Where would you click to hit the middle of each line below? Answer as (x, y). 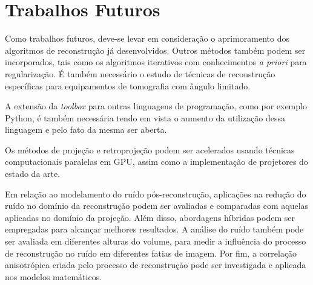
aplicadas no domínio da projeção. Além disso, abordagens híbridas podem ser (150, 217)
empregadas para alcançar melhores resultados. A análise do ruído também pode (154, 229)
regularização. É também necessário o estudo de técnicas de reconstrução (140, 73)
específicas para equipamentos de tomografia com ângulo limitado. (128, 85)
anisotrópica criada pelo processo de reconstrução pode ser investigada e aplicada (156, 265)
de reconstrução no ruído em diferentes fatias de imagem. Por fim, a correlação (151, 253)
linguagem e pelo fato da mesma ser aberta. (86, 130)
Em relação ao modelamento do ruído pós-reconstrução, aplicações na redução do (156, 194)
